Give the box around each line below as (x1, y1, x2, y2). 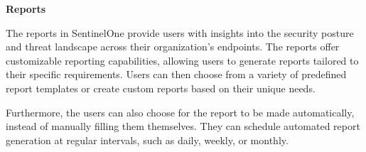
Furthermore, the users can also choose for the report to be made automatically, (6, 104, 355, 119)
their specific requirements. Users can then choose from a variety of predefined (6, 67, 347, 82)
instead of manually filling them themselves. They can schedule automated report (6, 119, 360, 134)
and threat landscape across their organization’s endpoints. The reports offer (6, 39, 340, 54)
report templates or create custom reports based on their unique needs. (6, 80, 316, 95)
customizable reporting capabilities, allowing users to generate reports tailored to (6, 53, 359, 67)
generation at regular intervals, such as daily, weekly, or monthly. (6, 132, 289, 147)
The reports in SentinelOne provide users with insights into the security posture (6, 25, 354, 40)
